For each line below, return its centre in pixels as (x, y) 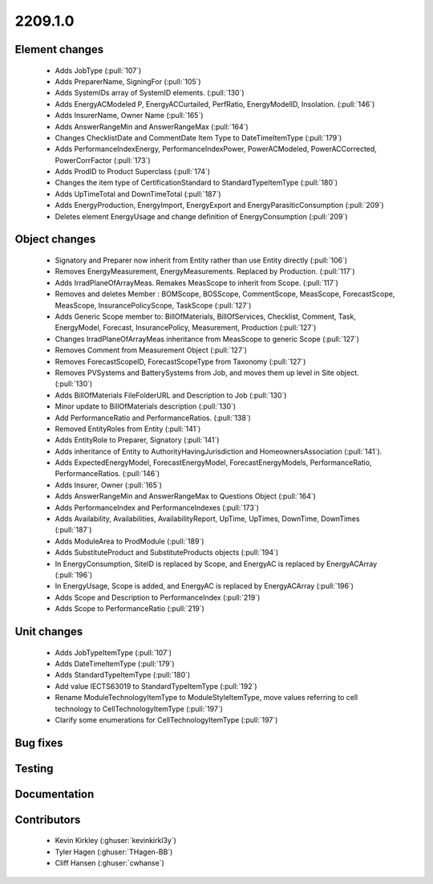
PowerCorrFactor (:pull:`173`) (103, 160)
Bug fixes (39, 743)
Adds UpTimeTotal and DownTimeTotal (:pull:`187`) (138, 194)
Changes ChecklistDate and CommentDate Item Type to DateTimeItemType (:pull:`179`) (198, 137)
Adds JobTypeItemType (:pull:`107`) (113, 652)
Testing (34, 768)
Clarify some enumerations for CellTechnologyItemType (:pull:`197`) (166, 719)
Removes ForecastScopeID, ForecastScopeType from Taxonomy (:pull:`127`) (180, 361)
